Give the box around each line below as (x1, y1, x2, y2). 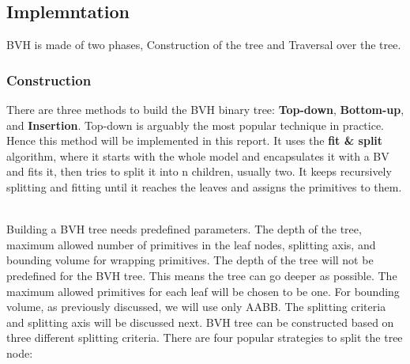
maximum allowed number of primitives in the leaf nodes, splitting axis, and (6, 236, 376, 252)
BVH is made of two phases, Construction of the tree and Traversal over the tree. (6, 36, 401, 53)
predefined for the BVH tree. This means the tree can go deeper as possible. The (6, 267, 397, 283)
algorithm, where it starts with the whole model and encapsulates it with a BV (6, 147, 389, 164)
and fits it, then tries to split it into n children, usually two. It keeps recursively (6, 163, 392, 180)
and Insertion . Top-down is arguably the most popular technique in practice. (6, 116, 385, 133)
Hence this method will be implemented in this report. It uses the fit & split (6, 132, 383, 149)
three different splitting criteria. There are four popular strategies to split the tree (6, 329, 403, 346)
